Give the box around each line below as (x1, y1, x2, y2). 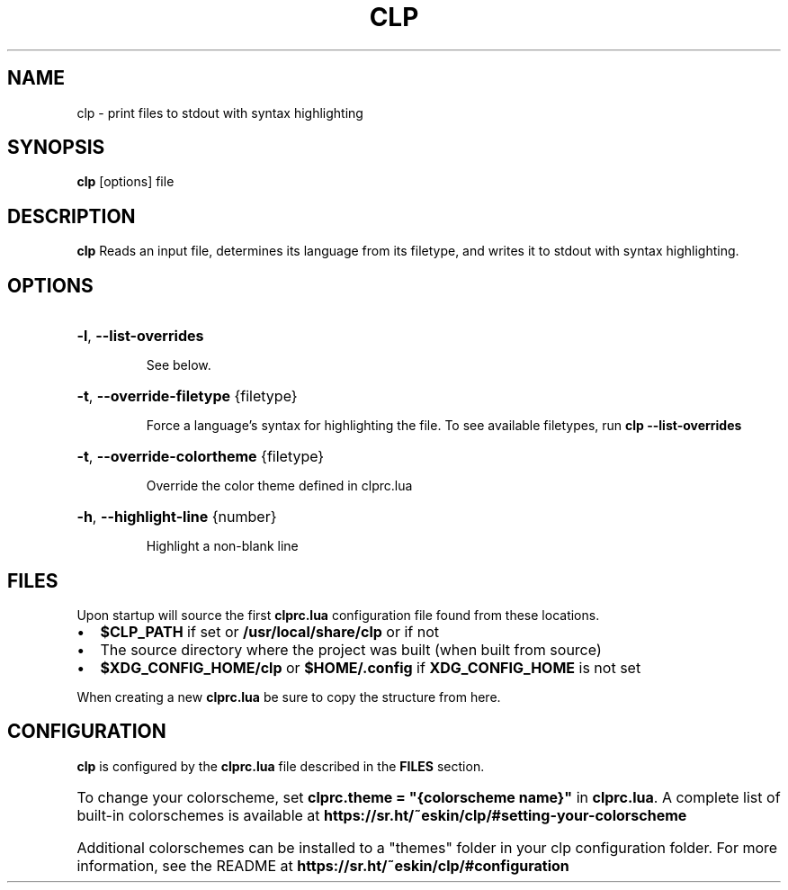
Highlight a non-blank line (146, 538, 299, 554)
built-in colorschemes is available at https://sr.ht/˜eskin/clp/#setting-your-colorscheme (76, 805, 687, 824)
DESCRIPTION (7, 204, 136, 228)
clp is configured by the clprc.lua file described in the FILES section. (76, 758, 485, 774)
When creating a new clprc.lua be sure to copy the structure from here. (76, 688, 501, 705)
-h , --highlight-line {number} (76, 508, 277, 526)
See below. (146, 357, 211, 373)
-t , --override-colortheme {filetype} (76, 447, 325, 466)
